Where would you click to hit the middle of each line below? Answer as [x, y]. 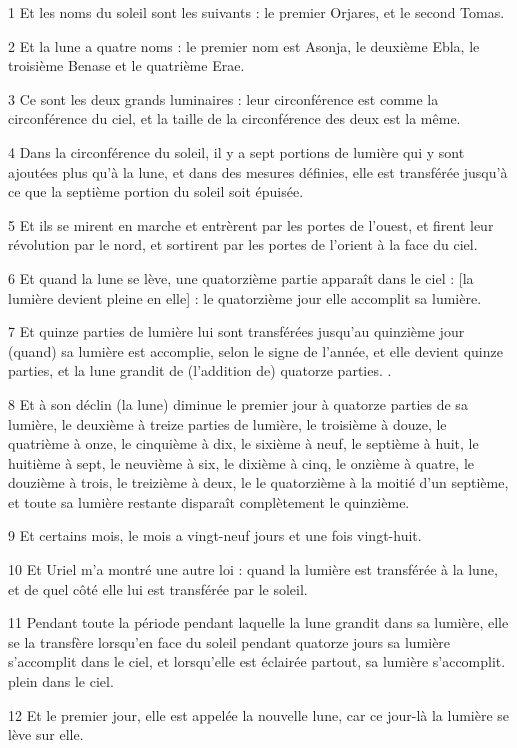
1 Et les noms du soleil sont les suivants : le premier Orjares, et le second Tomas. [256, 12]
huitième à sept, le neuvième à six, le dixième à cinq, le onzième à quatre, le [241, 462]
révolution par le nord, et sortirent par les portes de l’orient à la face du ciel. [243, 244]
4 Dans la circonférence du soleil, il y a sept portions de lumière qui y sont [236, 151]
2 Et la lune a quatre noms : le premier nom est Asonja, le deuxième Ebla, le [244, 45]
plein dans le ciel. [61, 681]
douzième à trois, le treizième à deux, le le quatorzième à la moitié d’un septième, [258, 482]
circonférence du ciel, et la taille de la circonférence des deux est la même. [234, 118]
